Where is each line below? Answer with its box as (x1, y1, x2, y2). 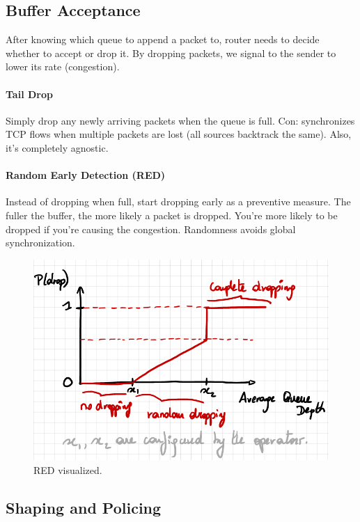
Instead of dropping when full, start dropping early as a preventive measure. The (6, 194, 351, 209)
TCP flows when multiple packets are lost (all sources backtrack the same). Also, (6, 127, 352, 141)
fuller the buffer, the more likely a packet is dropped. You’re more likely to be (6, 207, 338, 222)
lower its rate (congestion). (6, 59, 120, 74)
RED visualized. (33, 462, 102, 477)
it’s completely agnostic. (6, 140, 109, 155)
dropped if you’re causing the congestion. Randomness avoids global (6, 221, 296, 236)
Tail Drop (6, 86, 53, 101)
